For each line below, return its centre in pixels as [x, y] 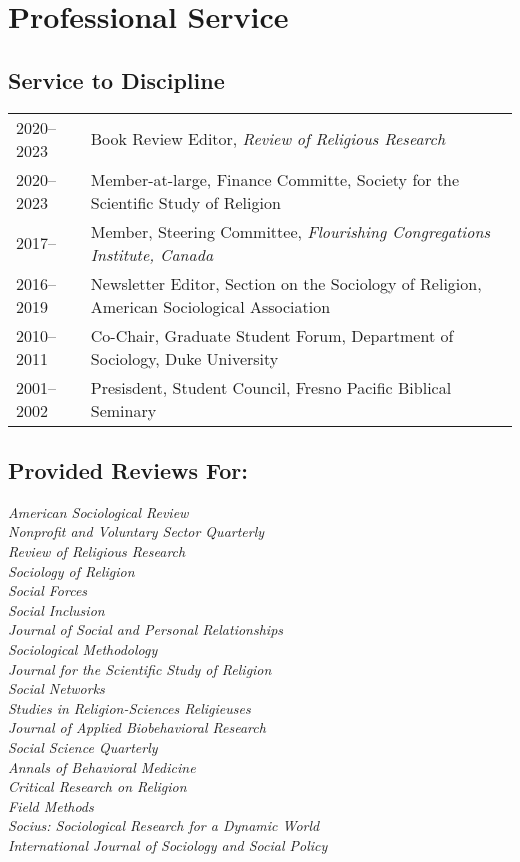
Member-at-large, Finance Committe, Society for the [275, 179]
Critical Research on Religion [97, 786]
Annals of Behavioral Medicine [102, 766]
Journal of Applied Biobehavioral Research [137, 727]
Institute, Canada [152, 254]
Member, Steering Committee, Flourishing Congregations [290, 231]
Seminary [123, 410]
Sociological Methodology [83, 648]
